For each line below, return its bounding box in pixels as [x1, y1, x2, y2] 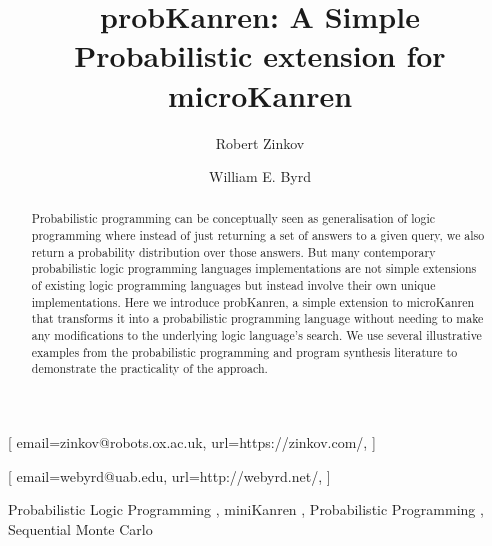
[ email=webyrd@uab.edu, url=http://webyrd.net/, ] [8, 465, 331, 486]
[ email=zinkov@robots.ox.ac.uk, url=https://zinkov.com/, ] [8, 432, 376, 453]
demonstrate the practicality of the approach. [31, 360, 268, 377]
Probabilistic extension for [74, 35, 446, 76]
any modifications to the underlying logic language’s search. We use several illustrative [31, 327, 482, 344]
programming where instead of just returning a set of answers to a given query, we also [31, 227, 485, 244]
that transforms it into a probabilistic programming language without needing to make [31, 310, 484, 327]
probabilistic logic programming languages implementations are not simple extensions [31, 260, 477, 277]
